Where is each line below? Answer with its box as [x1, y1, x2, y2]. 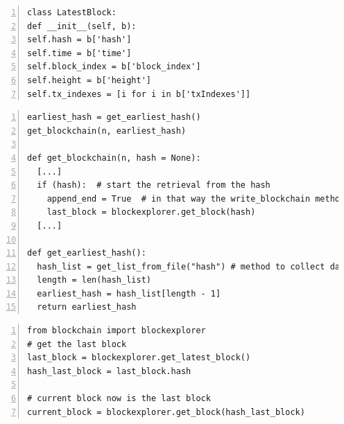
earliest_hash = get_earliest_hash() [27, 112, 201, 123]
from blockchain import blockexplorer [27, 326, 206, 336]
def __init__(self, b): [27, 21, 137, 31]
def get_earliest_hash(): [27, 248, 146, 258]
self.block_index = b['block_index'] [27, 62, 201, 72]
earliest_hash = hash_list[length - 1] [37, 288, 221, 299]
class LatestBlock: [27, 8, 117, 17]
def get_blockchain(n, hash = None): [27, 152, 201, 163]
